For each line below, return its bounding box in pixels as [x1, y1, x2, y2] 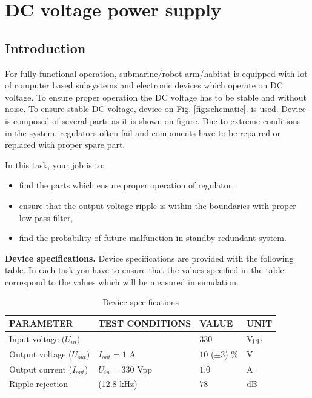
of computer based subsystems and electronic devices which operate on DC [5, 79, 283, 91]
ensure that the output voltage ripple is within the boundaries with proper [19, 199, 296, 211]
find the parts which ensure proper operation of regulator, [19, 179, 234, 191]
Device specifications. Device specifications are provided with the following [5, 251, 294, 264]
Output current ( [9, 362, 72, 375]
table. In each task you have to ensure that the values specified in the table [5, 264, 284, 276]
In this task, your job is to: [5, 158, 105, 171]
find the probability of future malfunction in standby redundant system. [19, 231, 287, 244]
